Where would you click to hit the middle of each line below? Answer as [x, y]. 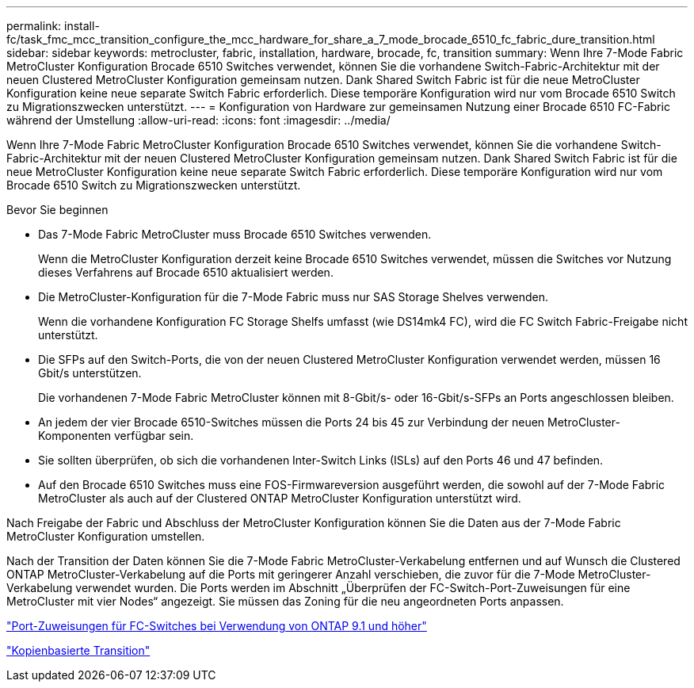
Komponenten [75, 436]
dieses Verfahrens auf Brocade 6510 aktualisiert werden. [186, 272]
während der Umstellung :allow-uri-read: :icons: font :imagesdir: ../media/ [198, 120]
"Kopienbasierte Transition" [78, 650]
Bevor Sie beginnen [57, 210]
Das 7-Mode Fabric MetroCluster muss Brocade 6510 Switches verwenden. [235, 234]
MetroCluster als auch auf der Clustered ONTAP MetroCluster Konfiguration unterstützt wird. [280, 498]
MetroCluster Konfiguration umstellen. [106, 536]
